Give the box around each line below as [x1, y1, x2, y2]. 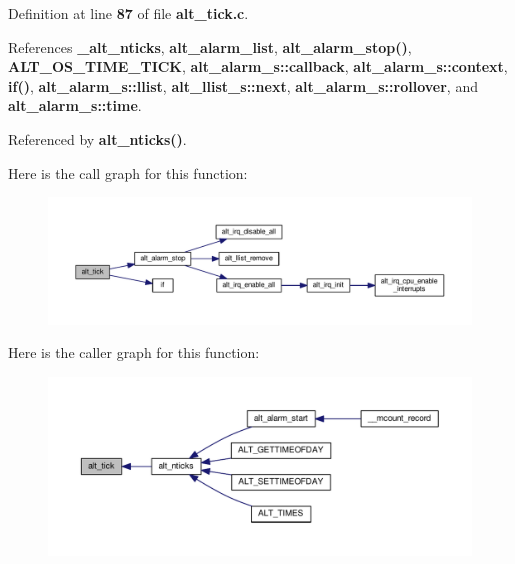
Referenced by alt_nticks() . [8, 128, 187, 149]
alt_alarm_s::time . [8, 95, 142, 116]
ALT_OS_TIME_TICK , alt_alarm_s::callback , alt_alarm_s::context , [8, 56, 508, 77]
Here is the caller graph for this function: [8, 342, 260, 363]
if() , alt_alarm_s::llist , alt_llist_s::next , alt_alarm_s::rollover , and [8, 75, 478, 96]
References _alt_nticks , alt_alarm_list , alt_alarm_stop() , [8, 36, 412, 57]
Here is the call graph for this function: [8, 162, 248, 183]
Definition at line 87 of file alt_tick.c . [8, 3, 249, 23]
